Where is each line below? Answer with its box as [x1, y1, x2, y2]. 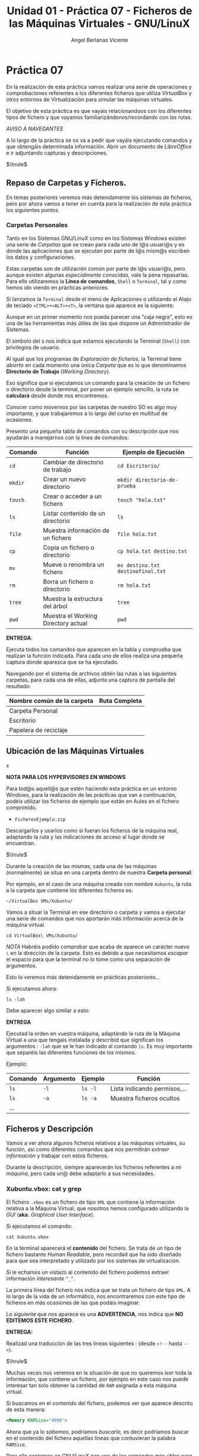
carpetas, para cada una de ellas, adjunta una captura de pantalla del [6, 676, 175, 683]
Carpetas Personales [6, 221, 68, 229]
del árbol [43, 602, 68, 610]
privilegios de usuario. [6, 343, 60, 351]
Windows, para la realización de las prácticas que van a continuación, [6, 791, 176, 798]
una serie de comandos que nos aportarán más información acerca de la [6, 914, 184, 922]
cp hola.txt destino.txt [117, 547, 188, 555]
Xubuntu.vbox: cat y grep [6, 1185, 82, 1193]
